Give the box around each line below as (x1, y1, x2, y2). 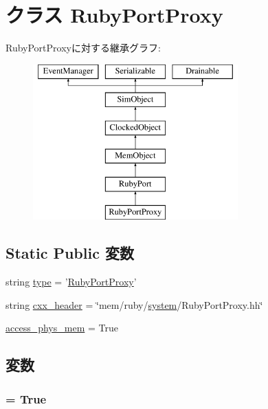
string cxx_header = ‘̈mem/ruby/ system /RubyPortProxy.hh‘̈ (5, 297, 263, 312)
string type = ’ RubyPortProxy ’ (5, 274, 137, 289)
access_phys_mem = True (5, 320, 118, 335)
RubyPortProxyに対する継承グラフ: (5, 40, 161, 55)
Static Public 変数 (5, 242, 134, 264)
